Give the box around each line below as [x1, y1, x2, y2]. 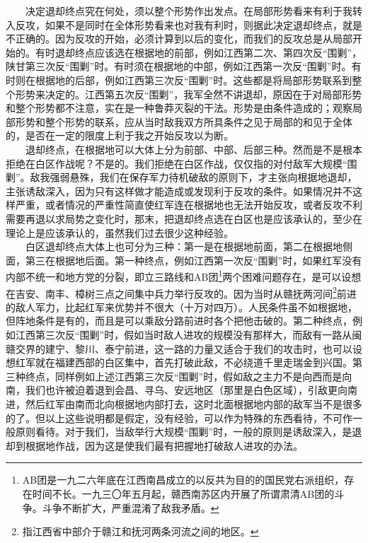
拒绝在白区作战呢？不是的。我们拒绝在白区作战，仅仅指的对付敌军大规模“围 [6, 156, 357, 170]
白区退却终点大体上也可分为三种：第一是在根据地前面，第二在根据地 [25, 239, 343, 254]
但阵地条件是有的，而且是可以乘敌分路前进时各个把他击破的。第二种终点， [6, 313, 352, 328]
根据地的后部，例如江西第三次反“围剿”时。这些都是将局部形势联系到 [35, 72, 352, 87]
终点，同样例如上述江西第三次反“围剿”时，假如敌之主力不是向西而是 [25, 368, 343, 383]
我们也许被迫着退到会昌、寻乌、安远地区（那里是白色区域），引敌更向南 [25, 383, 357, 397]
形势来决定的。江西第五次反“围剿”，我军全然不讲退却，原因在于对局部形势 [15, 86, 362, 101]
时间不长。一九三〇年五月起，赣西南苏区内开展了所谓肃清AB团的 [32, 486, 335, 501]
